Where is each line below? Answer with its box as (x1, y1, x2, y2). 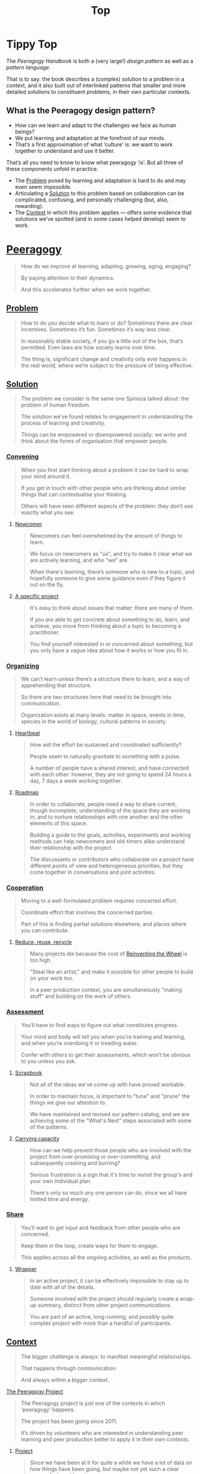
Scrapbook (14, 1069, 43, 1076)
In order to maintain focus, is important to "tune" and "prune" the (29, 1092, 190, 1099)
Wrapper (14, 1265, 37, 1273)
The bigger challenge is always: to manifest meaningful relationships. (20, 1353, 192, 1360)
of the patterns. (29, 1123, 69, 1131)
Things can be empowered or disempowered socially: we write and (20, 431, 187, 438)
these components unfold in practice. (6, 165, 99, 172)
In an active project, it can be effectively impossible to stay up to (29, 1277, 189, 1284)
